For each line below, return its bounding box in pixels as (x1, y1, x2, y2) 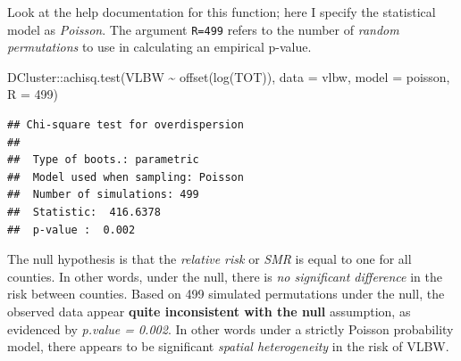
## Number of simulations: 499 (7, 188, 199, 201)
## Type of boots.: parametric (7, 153, 199, 167)
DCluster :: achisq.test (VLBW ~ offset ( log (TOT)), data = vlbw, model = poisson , (7, 67, 450, 86)
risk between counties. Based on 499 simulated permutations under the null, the (7, 284, 445, 303)
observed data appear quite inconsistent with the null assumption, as (7, 301, 411, 320)
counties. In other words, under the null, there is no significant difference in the (7, 267, 442, 285)
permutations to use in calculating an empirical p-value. (7, 37, 312, 56)
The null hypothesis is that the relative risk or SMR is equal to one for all (7, 250, 412, 268)
